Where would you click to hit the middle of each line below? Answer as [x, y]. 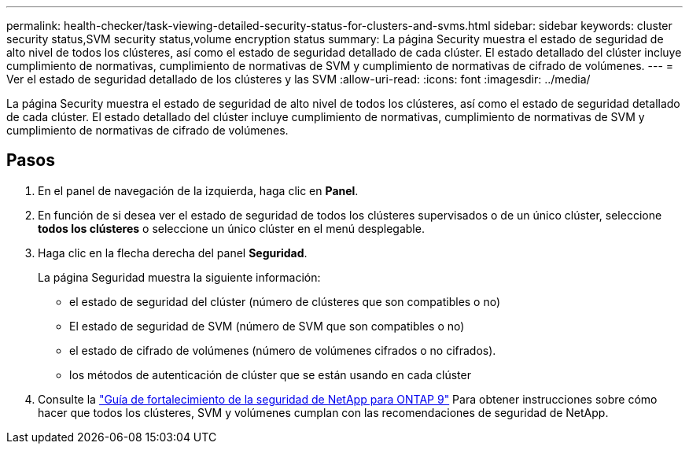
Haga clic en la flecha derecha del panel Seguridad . [173, 253]
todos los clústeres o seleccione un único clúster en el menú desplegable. [231, 228]
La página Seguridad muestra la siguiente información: [179, 277]
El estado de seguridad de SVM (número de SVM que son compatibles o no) [267, 326]
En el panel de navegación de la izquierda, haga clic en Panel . [198, 190]
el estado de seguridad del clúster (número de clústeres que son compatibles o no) [285, 301]
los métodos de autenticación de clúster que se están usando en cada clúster [270, 374]
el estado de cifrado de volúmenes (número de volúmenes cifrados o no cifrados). [283, 350]
